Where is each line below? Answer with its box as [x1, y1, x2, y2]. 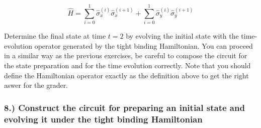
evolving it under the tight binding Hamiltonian [4, 112, 203, 125]
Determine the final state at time [4, 31, 106, 41]
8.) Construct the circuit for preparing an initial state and [4, 101, 245, 113]
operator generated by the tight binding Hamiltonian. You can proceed [34, 40, 253, 51]
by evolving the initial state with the [126, 31, 239, 41]
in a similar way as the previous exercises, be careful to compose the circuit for [4, 50, 247, 61]
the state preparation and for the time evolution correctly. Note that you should [4, 60, 251, 70]
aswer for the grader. [4, 80, 68, 90]
